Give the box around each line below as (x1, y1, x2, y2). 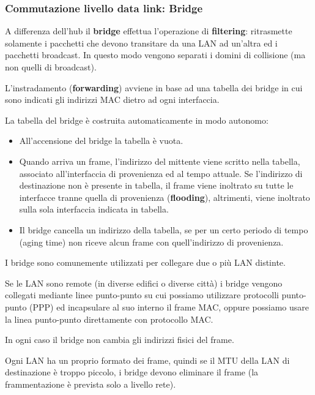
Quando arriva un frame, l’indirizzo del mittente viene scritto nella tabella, (19, 154, 300, 167)
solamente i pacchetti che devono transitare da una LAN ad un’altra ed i (5, 36, 278, 49)
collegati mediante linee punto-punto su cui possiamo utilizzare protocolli (5, 288, 279, 301)
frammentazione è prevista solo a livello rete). (5, 377, 176, 390)
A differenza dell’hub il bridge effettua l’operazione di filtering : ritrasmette (5, 24, 292, 37)
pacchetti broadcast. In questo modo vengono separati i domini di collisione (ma (5, 48, 306, 61)
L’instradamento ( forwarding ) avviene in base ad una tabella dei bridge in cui (5, 81, 303, 94)
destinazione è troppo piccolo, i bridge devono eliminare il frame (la (5, 366, 259, 378)
